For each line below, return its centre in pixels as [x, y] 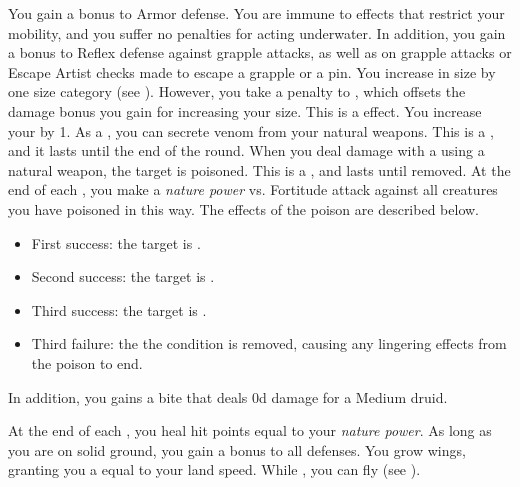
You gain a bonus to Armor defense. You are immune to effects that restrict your [256, 13]
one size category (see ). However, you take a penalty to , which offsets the [237, 91]
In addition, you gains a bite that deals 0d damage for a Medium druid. [228, 396]
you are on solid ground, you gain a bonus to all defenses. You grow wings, [237, 449]
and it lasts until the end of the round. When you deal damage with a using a [246, 150]
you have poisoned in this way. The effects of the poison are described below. [243, 208]
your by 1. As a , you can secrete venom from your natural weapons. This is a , [251, 130]
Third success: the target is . [119, 309]
